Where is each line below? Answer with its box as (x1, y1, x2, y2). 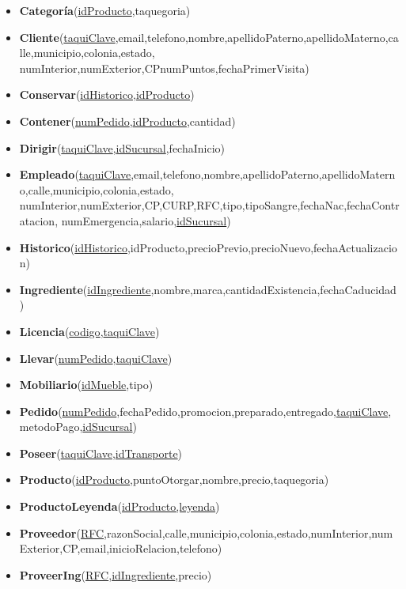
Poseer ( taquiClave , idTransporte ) (19, 444, 183, 461)
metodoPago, (19, 418, 83, 435)
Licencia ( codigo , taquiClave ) (19, 323, 160, 339)
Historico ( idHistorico (19, 239, 127, 255)
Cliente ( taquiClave (19, 28, 116, 45)
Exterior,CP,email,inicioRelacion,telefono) (19, 540, 222, 557)
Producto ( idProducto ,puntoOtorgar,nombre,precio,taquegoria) (19, 471, 329, 488)
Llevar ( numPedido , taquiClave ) (19, 349, 173, 366)
